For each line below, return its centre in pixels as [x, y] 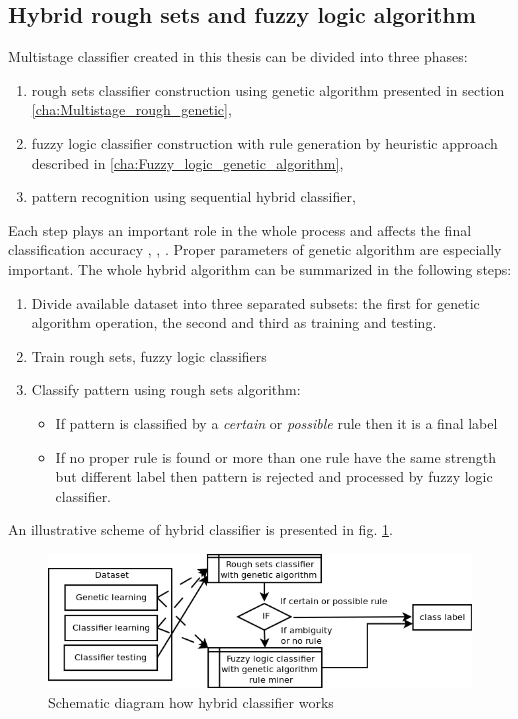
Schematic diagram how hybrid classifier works [191, 701]
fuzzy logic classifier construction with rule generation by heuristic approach [264, 142]
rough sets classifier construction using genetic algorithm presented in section [268, 89]
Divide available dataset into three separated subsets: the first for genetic [255, 302]
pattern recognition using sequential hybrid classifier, [193, 196]
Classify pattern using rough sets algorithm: [166, 389]
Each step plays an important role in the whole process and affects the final [240, 229]
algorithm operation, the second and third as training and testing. [234, 322]
